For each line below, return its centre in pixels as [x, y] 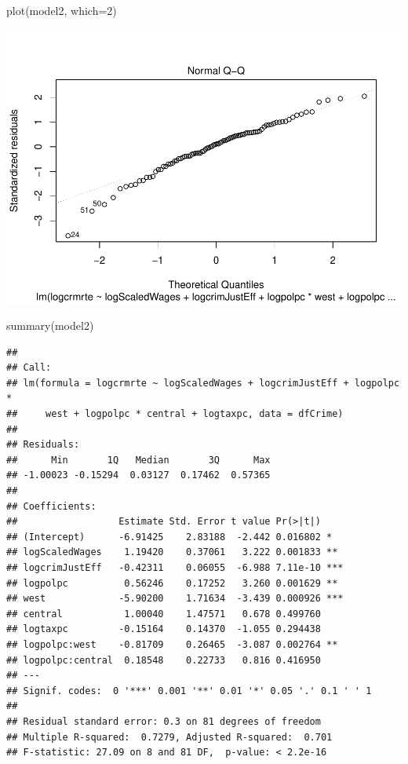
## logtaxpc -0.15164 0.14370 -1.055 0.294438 [164, 629]
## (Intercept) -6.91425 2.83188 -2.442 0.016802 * [169, 537]
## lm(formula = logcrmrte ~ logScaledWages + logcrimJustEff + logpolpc [203, 383]
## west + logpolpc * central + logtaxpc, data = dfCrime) [175, 414]
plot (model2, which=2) [62, 10]
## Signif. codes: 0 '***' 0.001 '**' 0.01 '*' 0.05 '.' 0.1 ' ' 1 [189, 691]
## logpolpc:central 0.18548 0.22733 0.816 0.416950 [164, 660]
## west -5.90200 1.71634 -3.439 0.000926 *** [175, 599]
